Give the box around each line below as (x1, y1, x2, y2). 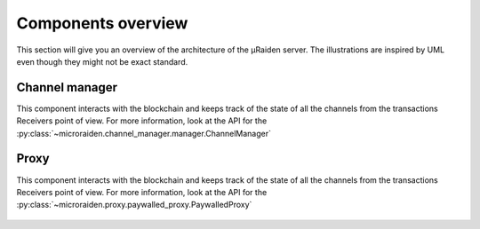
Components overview (16, 13, 188, 33)
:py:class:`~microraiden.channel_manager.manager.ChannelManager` (16, 128, 271, 138)
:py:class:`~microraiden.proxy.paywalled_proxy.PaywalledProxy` (16, 200, 252, 210)
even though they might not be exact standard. (16, 56, 188, 67)
